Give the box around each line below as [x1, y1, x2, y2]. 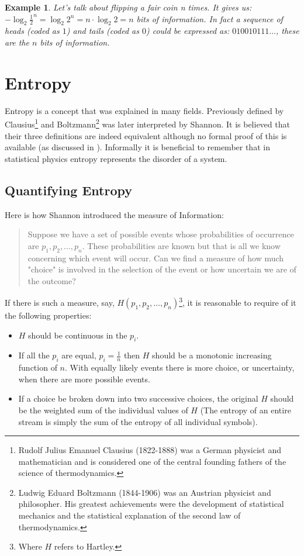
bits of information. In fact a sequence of [136, 12, 283, 25]
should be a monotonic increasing [152, 349, 272, 361]
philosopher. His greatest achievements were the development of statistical [18, 498, 284, 510]
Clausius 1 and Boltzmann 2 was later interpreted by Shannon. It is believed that [5, 116, 290, 130]
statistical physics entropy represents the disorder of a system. [5, 152, 227, 164]
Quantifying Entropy [5, 181, 133, 199]
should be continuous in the [28, 329, 127, 341]
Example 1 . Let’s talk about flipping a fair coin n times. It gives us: [5, 1, 252, 13]
